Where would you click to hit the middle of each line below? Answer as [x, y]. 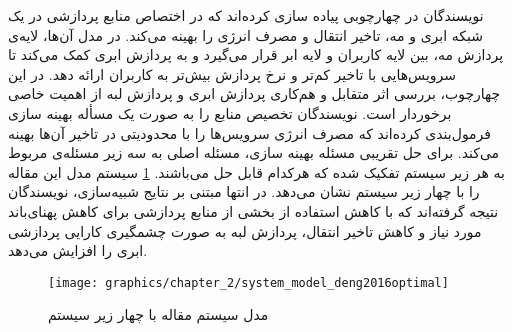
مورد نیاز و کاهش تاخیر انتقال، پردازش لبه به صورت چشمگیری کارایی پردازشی [245, 230]
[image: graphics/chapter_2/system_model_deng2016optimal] [248, 282]
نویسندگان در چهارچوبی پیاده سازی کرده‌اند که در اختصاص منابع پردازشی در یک [246, 15]
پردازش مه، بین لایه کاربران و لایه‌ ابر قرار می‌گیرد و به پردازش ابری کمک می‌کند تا [256, 54]
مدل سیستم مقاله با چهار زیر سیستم [158, 314]
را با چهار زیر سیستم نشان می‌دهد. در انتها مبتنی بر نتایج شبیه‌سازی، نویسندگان [244, 191]
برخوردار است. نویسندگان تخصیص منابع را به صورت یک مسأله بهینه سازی [230, 112]
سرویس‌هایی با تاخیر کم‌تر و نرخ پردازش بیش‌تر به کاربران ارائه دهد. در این [232, 73]
